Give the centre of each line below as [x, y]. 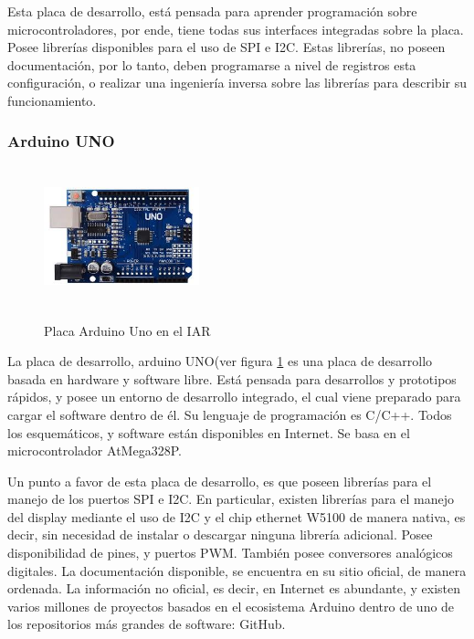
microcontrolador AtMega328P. [95, 450]
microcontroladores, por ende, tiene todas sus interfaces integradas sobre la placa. [236, 29]
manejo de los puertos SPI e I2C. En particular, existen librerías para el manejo [231, 499]
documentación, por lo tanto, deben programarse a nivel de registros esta [212, 64]
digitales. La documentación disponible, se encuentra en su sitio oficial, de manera [237, 570]
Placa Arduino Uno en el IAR [127, 330]
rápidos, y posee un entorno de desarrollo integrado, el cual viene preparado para [234, 397]
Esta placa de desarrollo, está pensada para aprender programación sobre [212, 11]
